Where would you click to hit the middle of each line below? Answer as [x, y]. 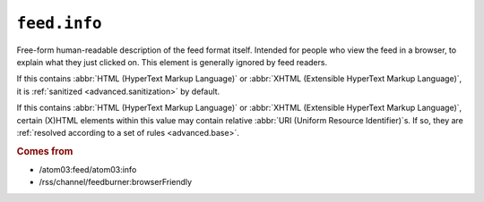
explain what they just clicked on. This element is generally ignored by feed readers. [172, 62]
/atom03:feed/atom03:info [88, 169]
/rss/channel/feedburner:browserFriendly [116, 182]
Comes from [45, 151]
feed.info [59, 23]
